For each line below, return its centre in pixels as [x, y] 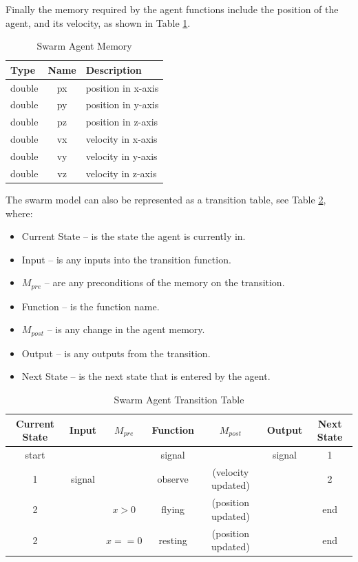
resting [173, 540]
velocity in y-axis [122, 156]
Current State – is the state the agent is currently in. [134, 236]
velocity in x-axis [122, 139]
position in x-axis [122, 87]
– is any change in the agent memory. [126, 329]
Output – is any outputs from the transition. [116, 353]
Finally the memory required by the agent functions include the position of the [172, 9]
